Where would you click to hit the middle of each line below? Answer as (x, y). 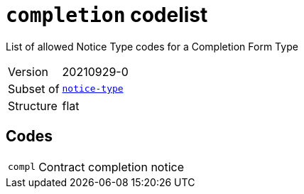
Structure (33, 106)
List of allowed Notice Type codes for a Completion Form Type (152, 46)
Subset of (34, 88)
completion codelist (107, 15)
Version (28, 71)
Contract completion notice (112, 167)
